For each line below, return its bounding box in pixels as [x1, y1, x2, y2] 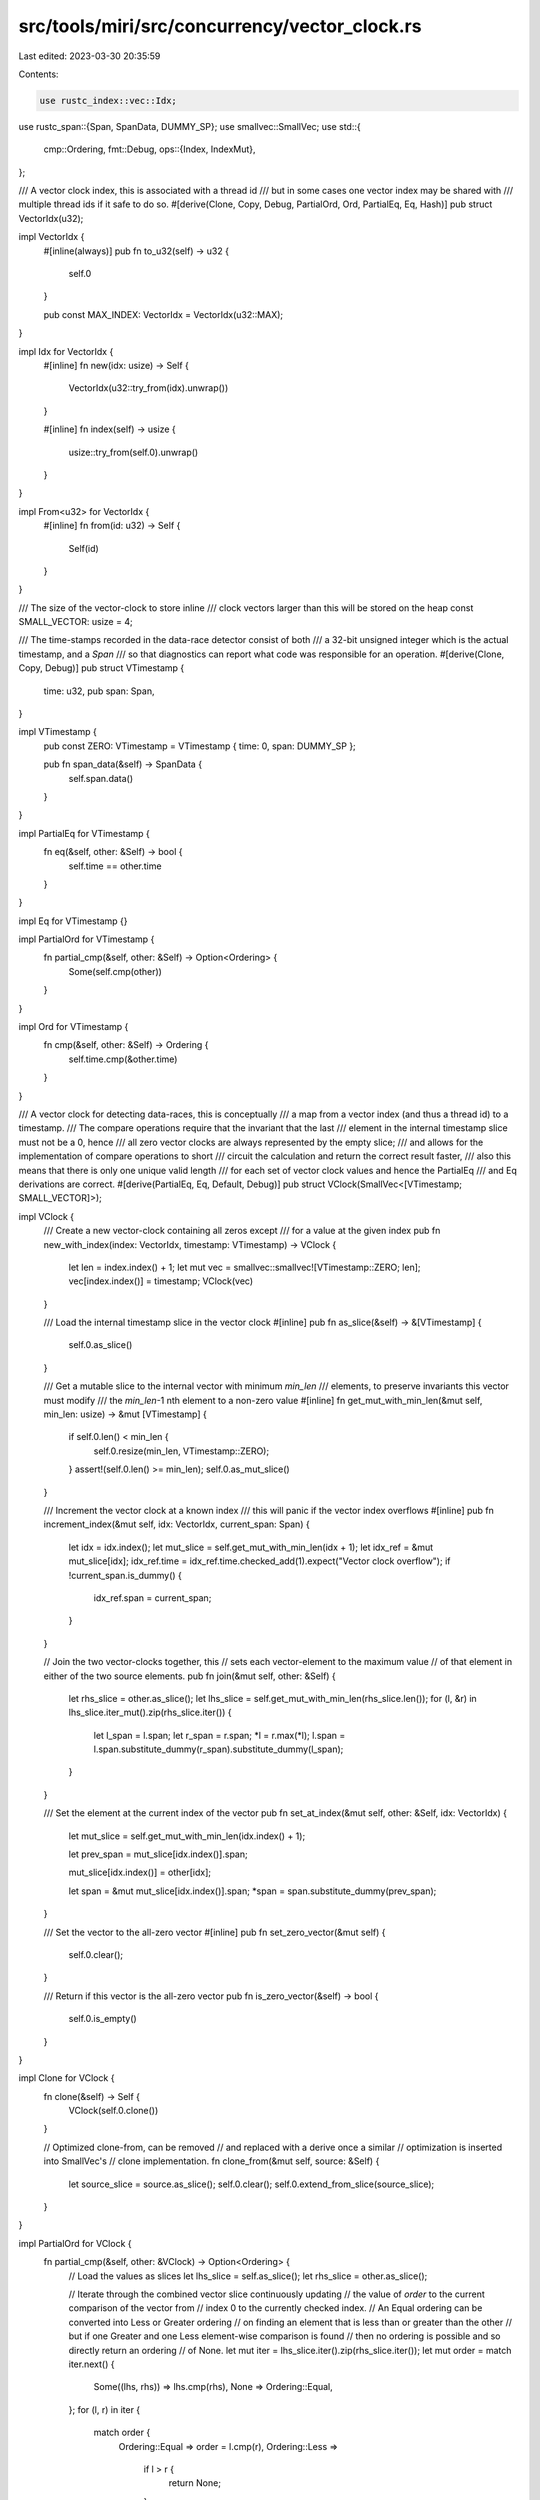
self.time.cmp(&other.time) [68, 1053, 178, 1065]
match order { [93, 2426, 151, 2439]
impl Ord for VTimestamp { [18, 1021, 129, 1033]
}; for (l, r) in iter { [68, 2403, 141, 2415]
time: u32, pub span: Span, [43, 685, 155, 697]
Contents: [18, 68, 59, 80]
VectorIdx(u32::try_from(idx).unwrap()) [68, 382, 229, 394]
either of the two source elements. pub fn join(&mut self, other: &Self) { [43, 1670, 337, 1682]
